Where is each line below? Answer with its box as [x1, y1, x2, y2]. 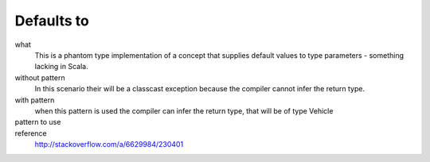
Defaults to [14, 12, 89, 29]
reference [14, 128, 47, 138]
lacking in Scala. [34, 62, 88, 71]
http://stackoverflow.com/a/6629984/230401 [34, 140, 184, 149]
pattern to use [14, 118, 61, 127]
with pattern [14, 95, 55, 105]
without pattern [14, 72, 65, 83]
